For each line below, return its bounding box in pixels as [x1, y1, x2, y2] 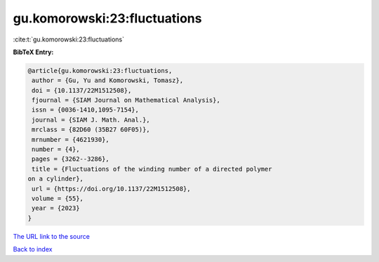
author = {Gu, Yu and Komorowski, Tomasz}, [32, 77, 184, 84]
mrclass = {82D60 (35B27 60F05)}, [32, 126, 150, 133]
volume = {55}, [32, 195, 84, 202]
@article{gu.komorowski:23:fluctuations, [27, 67, 173, 74]
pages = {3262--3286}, [32, 155, 110, 163]
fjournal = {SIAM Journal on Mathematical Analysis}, [32, 96, 220, 105]
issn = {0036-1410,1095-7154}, [32, 106, 140, 114]
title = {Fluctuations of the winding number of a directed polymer [32, 165, 272, 173]
